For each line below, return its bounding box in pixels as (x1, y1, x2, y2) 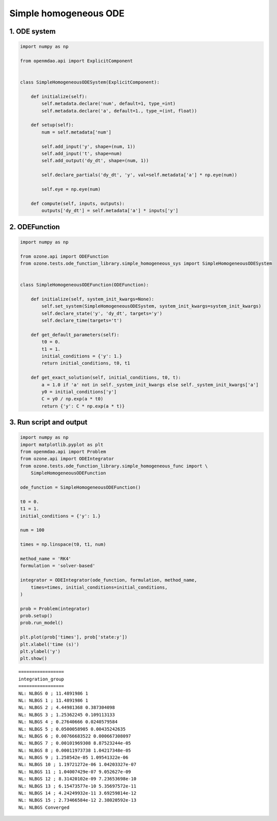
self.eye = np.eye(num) (41, 186, 101, 192)
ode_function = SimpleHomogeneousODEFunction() (20, 485, 141, 490)
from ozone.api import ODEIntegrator (20, 456, 114, 462)
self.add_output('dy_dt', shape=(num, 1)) (41, 158, 149, 164)
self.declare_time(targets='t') (41, 317, 122, 324)
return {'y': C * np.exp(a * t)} (41, 403, 125, 409)
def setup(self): (30, 122, 74, 128)
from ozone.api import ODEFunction (20, 253, 109, 259)
